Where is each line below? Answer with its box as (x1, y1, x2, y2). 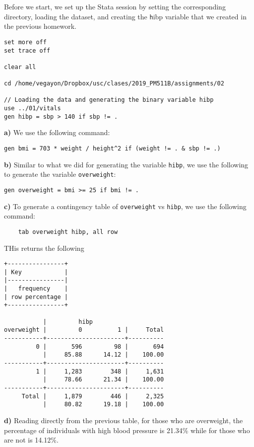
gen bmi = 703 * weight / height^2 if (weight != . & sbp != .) (4, 145, 221, 152)
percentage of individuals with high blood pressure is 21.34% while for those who (4, 425, 250, 435)
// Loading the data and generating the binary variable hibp (4, 96, 214, 104)
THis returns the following (4, 242, 84, 253)
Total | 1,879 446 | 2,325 (21, 392, 164, 400)
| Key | (4, 268, 68, 276)
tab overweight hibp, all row (18, 228, 118, 235)
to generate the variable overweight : (4, 169, 116, 179)
